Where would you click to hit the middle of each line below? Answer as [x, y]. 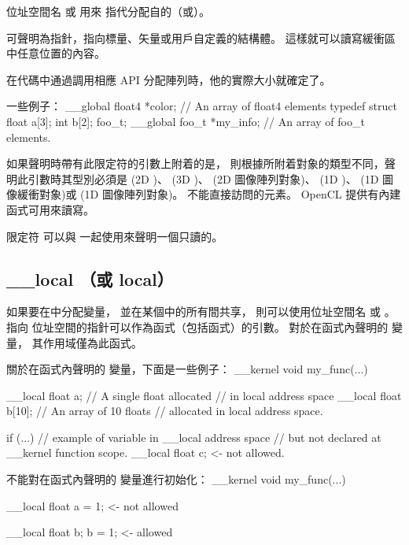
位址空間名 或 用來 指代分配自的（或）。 [108, 11]
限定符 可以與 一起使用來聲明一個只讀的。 [115, 236]
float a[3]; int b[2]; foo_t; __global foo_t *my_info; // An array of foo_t [186, 121]
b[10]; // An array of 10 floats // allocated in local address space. [165, 411]
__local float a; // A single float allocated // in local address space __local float [204, 395]
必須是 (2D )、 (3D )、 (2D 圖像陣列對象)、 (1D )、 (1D [236, 178]
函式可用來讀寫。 [50, 209]
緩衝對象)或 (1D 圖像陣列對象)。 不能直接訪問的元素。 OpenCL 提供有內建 [209, 194]
